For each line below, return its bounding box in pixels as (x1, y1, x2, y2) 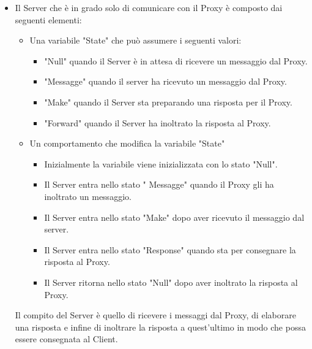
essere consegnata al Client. (15, 332, 118, 345)
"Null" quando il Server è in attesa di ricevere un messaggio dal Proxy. (44, 54, 308, 67)
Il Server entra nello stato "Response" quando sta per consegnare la (44, 243, 296, 256)
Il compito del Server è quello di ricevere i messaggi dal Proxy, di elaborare (15, 309, 296, 321)
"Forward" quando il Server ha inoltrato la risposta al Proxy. (44, 116, 271, 129)
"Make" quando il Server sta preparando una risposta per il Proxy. (44, 95, 292, 108)
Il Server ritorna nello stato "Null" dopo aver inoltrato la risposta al (44, 275, 298, 288)
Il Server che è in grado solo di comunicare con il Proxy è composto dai (15, 1, 283, 13)
